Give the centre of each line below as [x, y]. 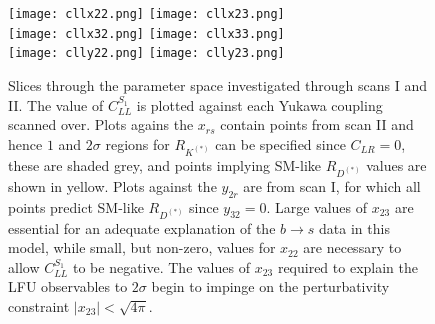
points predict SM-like [76, 206]
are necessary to [352, 247]
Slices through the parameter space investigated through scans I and [217, 84]
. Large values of [317, 206]
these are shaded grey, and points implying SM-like [164, 164]
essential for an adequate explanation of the [142, 227]
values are [396, 164]
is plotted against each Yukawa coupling [259, 104]
